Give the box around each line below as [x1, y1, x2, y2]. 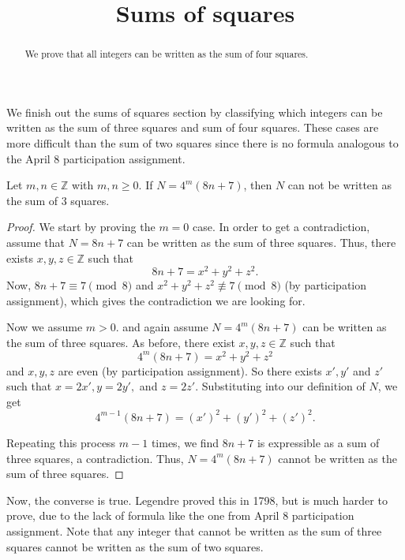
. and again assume [115, 319, 208, 335]
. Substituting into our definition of [195, 378, 366, 394]
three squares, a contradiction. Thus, [6, 450, 184, 466]
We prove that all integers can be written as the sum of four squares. [24, 47, 309, 61]
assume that [6, 233, 66, 250]
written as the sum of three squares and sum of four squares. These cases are [6, 119, 379, 136]
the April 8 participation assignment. [6, 150, 186, 166]
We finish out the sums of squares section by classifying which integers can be [6, 103, 383, 120]
